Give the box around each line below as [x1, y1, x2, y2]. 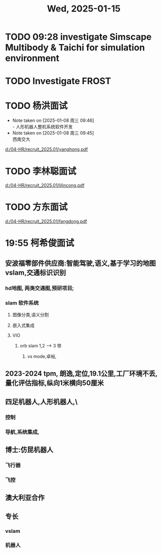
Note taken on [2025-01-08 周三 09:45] [12, 130, 94, 136]
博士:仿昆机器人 [5, 446, 54, 454]
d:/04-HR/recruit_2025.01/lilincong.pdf [5, 182, 85, 189]
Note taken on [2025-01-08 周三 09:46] [12, 117, 94, 123]
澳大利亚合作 [5, 493, 45, 502]
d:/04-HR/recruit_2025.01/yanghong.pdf [5, 146, 88, 152]
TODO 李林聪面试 [5, 165, 76, 177]
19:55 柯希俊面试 [5, 238, 75, 249]
